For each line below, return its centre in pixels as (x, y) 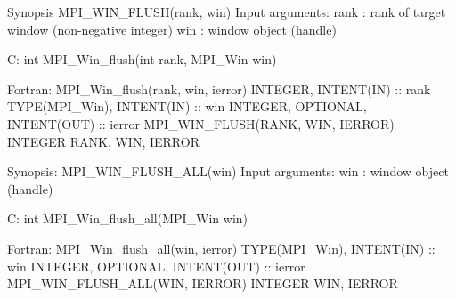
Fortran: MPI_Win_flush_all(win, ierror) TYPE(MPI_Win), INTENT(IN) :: (221, 248)
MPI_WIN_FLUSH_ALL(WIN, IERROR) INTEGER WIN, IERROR (203, 283)
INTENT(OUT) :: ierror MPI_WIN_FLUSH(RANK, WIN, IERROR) (201, 123)
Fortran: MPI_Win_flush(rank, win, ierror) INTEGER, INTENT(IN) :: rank (219, 89)
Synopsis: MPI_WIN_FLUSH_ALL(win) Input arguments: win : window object (228, 171)
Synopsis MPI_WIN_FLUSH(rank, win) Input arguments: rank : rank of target (227, 12)
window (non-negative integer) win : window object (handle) (172, 29)
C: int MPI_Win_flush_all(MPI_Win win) (128, 218)
